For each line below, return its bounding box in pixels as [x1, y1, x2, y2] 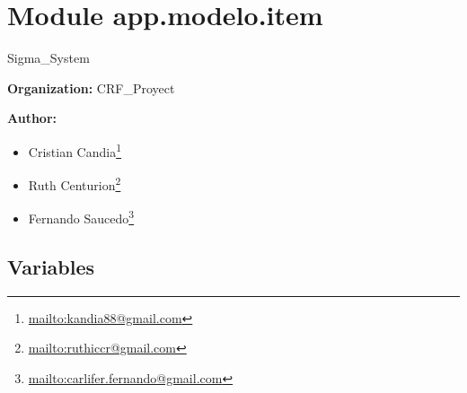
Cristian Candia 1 [28, 139, 121, 161]
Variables [7, 253, 95, 281]
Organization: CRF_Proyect [7, 78, 175, 97]
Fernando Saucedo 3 [28, 206, 135, 228]
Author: [7, 109, 57, 127]
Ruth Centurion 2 [28, 173, 121, 194]
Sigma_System [7, 48, 90, 67]
